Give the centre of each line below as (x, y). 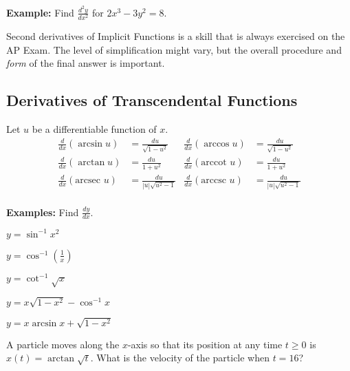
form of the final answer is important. (86, 63)
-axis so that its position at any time (205, 344)
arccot (214, 163)
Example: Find (40, 12)
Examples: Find (43, 212)
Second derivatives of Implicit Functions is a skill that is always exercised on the (176, 36)
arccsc (214, 181)
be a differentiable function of (94, 129)
